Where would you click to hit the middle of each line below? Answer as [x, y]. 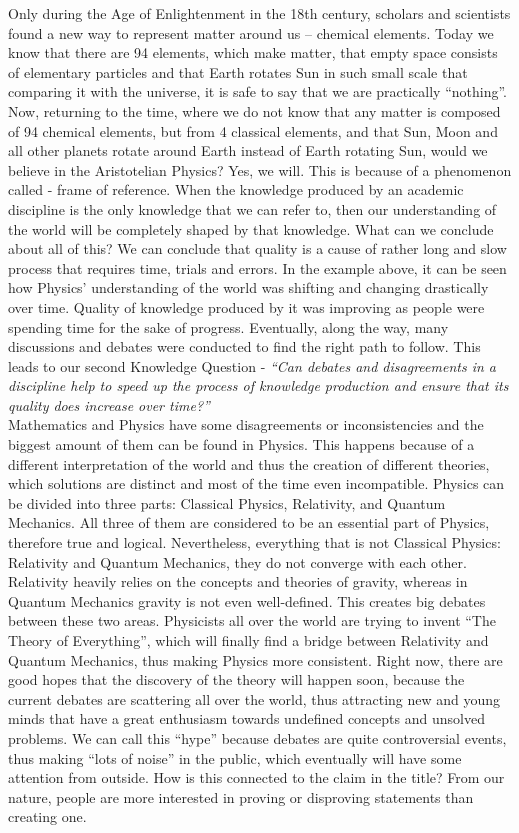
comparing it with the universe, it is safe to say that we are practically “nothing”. [257, 91]
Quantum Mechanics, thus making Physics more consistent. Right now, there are [255, 659]
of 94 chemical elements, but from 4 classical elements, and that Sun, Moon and [253, 130]
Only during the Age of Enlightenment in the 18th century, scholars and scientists [259, 13]
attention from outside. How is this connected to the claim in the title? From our [256, 777]
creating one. [47, 816]
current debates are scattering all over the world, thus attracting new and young [254, 698]
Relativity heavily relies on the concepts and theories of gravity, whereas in [238, 581]
